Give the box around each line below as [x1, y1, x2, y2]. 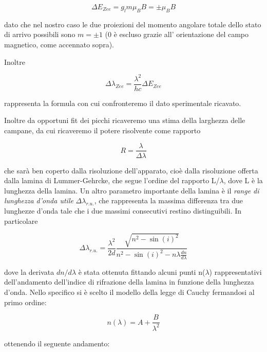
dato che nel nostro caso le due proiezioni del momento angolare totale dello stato [4, 19, 261, 29]
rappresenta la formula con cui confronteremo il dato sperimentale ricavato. [4, 97, 241, 108]
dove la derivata [4, 266, 54, 277]
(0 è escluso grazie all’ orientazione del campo [105, 29, 249, 40]
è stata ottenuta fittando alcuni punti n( [78, 266, 205, 277]
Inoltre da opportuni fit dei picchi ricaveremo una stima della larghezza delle [4, 115, 245, 126]
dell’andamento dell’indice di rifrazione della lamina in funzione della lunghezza [4, 276, 254, 287]
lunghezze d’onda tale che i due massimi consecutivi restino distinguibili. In [4, 205, 242, 216]
